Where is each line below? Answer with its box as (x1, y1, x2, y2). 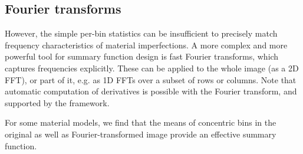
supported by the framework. (5, 96, 110, 109)
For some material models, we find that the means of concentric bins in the (5, 116, 276, 129)
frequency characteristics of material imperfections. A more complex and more (5, 38, 288, 51)
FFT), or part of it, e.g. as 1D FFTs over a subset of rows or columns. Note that (5, 73, 297, 86)
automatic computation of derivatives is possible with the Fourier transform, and (5, 85, 297, 97)
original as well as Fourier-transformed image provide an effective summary (5, 127, 276, 140)
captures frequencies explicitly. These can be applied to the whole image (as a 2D (5, 61, 299, 74)
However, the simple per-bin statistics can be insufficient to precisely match (5, 27, 278, 40)
